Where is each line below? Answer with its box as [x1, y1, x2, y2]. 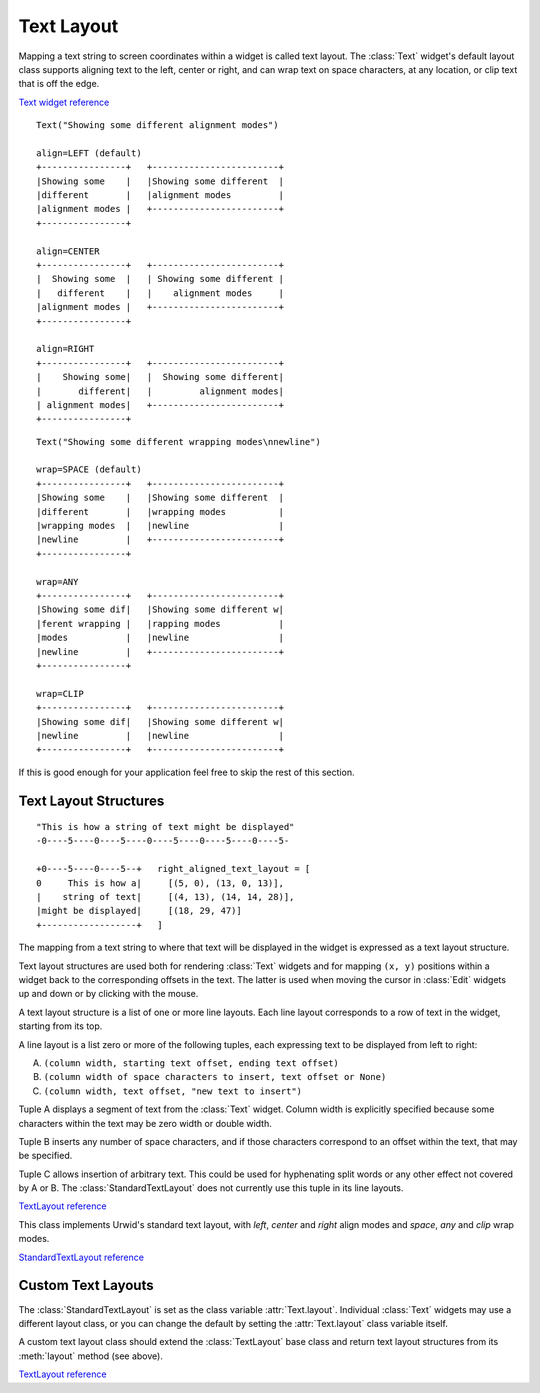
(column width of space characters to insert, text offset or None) [43, 1071, 387, 1083]
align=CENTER [36, 245, 100, 257]
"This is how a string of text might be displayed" [36, 821, 295, 833]
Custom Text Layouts [18, 1277, 154, 1294]
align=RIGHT [36, 343, 95, 355]
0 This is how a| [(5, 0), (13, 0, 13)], [36, 877, 285, 889]
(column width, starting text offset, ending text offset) [43, 1057, 340, 1069]
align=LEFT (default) [36, 147, 142, 159]
